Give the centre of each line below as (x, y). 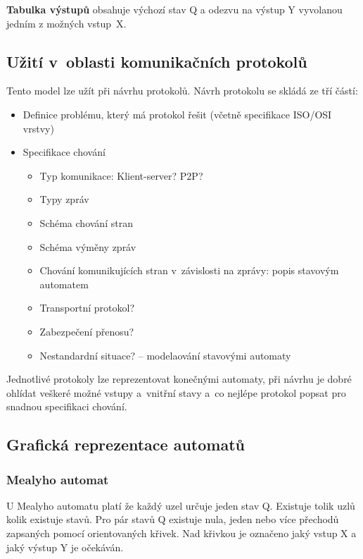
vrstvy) (38, 128)
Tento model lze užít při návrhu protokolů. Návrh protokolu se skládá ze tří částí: (182, 91)
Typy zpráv (64, 199)
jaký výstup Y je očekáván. (65, 547)
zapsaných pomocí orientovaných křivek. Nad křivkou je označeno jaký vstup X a (181, 533)
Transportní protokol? (87, 308)
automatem (64, 284)
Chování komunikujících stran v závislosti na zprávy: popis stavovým (189, 270)
